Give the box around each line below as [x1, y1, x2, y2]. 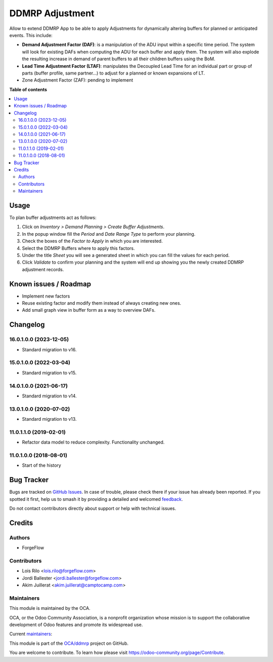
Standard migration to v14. [22, 393, 77, 399]
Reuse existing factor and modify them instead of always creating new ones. [22, 300, 181, 306]
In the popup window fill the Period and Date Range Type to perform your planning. [22, 231, 196, 237]
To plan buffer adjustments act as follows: [9, 214, 97, 220]
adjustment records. [22, 266, 64, 272]
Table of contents [9, 86, 48, 92]
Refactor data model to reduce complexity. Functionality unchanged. [22, 439, 165, 446]
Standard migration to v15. [22, 370, 77, 376]
